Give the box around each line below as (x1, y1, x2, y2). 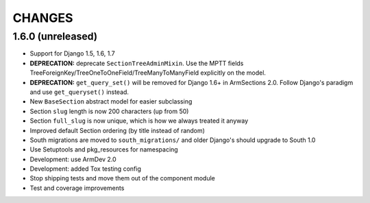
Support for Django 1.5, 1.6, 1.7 (29, 49, 116, 58)
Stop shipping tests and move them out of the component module (29, 174, 215, 182)
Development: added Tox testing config (29, 165, 142, 173)
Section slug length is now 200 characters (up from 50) (29, 107, 189, 115)
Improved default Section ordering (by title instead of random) (29, 126, 206, 134)
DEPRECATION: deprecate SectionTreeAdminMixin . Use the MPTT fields (29, 59, 244, 67)
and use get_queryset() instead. (29, 88, 129, 96)
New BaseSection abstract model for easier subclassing (29, 97, 193, 106)
